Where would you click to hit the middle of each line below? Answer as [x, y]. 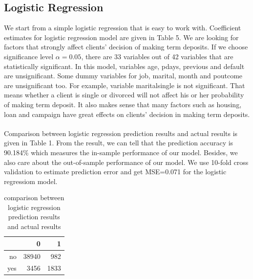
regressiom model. [31, 181]
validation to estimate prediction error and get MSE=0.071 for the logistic [115, 172]
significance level [29, 56]
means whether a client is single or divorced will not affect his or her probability [124, 95]
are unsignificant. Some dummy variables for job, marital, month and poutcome [123, 76]
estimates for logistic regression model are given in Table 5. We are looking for [121, 37]
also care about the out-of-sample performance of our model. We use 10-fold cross [126, 162]
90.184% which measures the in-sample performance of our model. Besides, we [121, 152]
